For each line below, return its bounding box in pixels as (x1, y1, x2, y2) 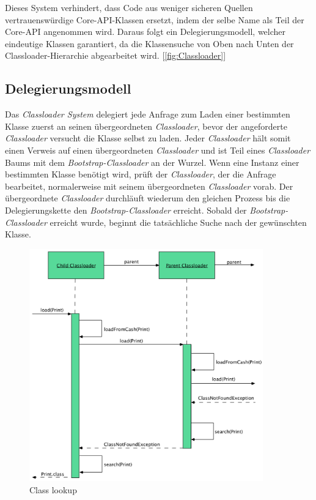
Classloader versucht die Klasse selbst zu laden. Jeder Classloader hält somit (5, 132, 291, 144)
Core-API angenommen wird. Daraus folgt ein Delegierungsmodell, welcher (5, 25, 286, 38)
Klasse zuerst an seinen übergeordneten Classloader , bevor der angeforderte (5, 119, 287, 132)
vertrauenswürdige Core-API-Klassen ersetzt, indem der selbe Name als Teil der (5, 13, 304, 26)
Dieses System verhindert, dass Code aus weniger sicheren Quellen (5, 1, 253, 13)
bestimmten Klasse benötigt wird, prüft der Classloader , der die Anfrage (5, 168, 276, 181)
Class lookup (29, 483, 77, 496)
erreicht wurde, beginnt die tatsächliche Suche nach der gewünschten (50, 215, 307, 228)
